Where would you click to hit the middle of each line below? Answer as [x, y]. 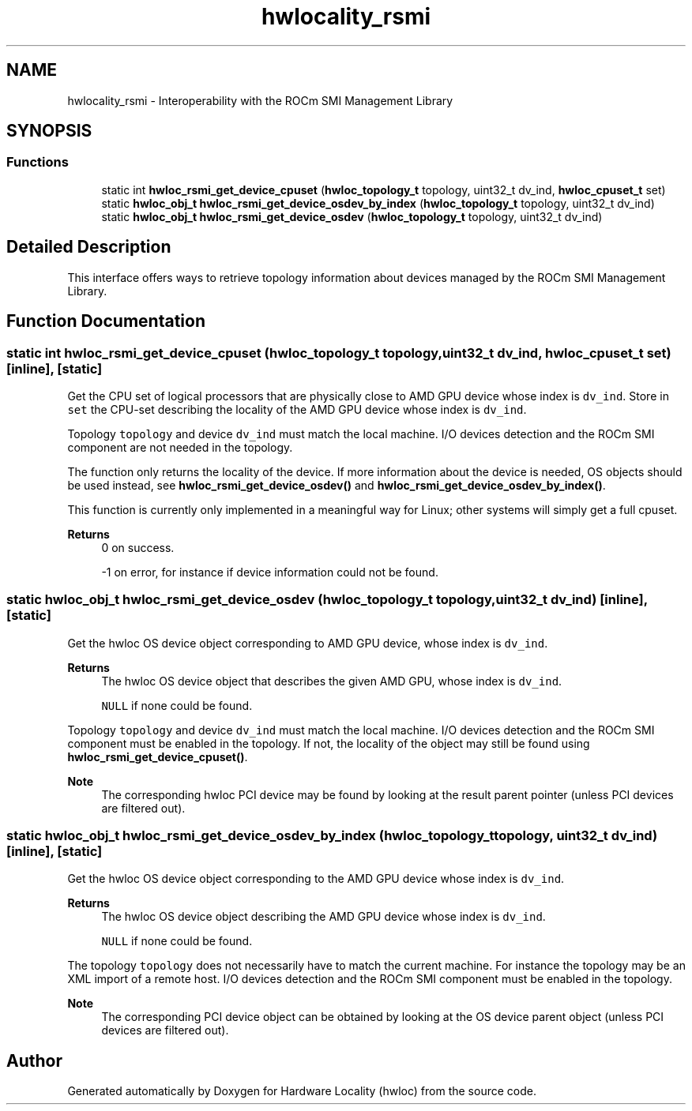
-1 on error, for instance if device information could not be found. [270, 572]
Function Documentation [106, 321]
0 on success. [138, 547]
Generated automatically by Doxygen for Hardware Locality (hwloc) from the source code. [302, 1091]
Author [34, 1060]
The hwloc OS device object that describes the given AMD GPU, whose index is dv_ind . [332, 681]
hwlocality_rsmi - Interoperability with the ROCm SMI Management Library [260, 100]
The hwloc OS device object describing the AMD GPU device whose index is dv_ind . [323, 917]
